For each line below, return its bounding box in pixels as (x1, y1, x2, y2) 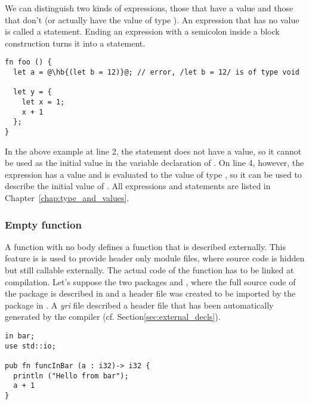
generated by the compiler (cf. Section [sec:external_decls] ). (5, 310, 221, 323)
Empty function (5, 217, 82, 232)
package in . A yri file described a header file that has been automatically (5, 298, 274, 311)
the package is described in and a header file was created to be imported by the (5, 287, 296, 300)
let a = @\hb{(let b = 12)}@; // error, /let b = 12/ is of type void (13, 68, 299, 77)
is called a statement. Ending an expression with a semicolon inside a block (5, 25, 280, 38)
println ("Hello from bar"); (13, 371, 129, 380)
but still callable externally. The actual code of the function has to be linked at (5, 264, 294, 276)
